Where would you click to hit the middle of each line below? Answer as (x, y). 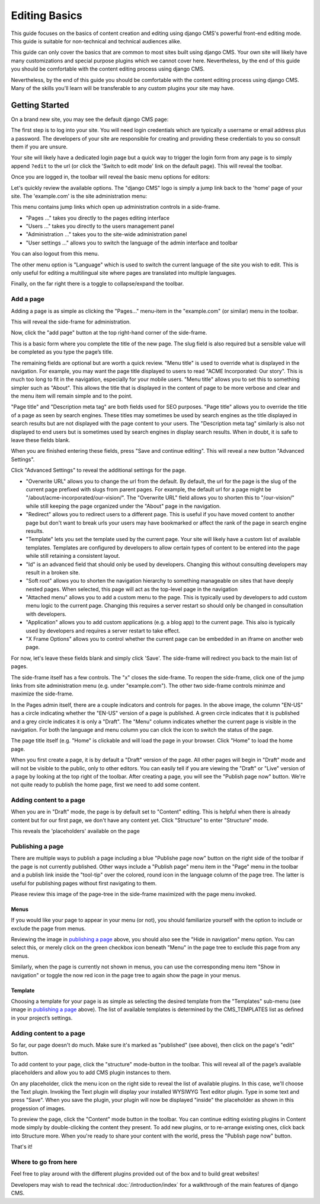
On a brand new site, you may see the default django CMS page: (90, 119)
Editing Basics (47, 15)
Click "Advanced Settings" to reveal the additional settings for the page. (99, 470)
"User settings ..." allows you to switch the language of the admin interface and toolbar (132, 243)
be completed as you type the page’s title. (62, 352)
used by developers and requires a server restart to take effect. (103, 630)
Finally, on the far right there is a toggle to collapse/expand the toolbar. (97, 284)
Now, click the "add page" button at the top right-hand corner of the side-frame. (109, 333)
